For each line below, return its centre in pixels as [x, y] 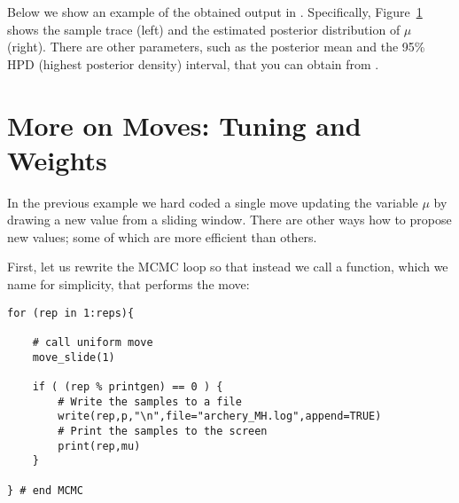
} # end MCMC [45, 490]
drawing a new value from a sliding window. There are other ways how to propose [229, 220]
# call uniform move [93, 342]
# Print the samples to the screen [163, 431]
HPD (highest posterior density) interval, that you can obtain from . [193, 63]
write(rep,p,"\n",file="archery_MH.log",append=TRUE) [220, 417]
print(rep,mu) [99, 446]
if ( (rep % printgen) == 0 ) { [128, 386]
